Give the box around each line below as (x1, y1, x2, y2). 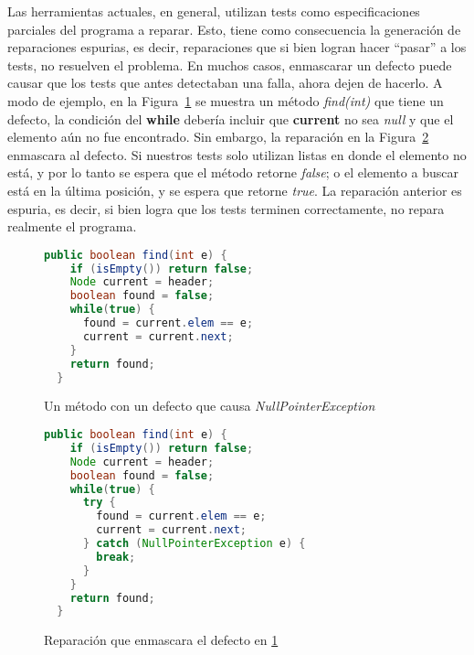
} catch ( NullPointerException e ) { (82, 537, 306, 551)
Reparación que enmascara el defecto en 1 (44, 630, 279, 650)
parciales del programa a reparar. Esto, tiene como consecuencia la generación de (7, 19, 461, 38)
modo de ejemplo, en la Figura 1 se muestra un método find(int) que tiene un (7, 91, 444, 110)
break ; (96, 550, 136, 564)
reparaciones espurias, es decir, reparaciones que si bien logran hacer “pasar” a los (7, 38, 467, 57)
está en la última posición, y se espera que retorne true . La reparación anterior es (7, 180, 462, 199)
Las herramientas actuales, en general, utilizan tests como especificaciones (7, 2, 420, 20)
